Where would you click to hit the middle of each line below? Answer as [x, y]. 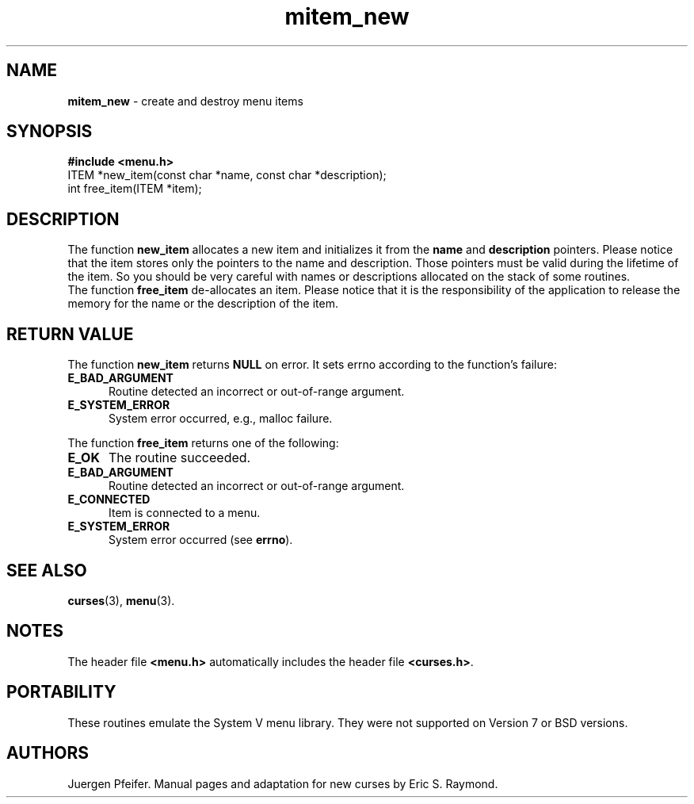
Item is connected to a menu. [185, 513]
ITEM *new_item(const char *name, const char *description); [227, 175]
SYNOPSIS [50, 132]
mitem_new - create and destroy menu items [185, 101]
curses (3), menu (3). [121, 600]
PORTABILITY [61, 692]
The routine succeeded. [179, 458]
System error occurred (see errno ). [201, 540]
